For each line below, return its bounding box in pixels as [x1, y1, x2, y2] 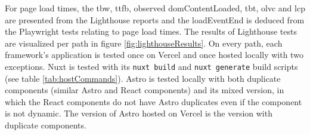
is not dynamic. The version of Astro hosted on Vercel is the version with [5, 107, 272, 119]
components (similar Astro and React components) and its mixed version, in [5, 84, 284, 96]
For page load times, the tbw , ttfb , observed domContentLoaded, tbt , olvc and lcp [5, 2, 305, 14]
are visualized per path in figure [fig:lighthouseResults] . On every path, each [5, 36, 283, 49]
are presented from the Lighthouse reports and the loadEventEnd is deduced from [5, 13, 305, 26]
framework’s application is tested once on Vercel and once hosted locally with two [5, 48, 303, 61]
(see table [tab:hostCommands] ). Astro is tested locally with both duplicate [5, 72, 281, 84]
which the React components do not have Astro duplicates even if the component [5, 95, 302, 108]
